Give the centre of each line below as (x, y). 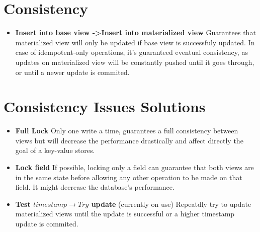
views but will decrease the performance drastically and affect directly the (129, 140)
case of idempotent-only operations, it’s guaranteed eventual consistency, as (132, 52)
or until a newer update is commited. (72, 72)
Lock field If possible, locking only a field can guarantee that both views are (135, 167)
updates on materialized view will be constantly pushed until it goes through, (135, 62)
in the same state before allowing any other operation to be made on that (129, 177)
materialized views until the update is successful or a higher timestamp (125, 214)
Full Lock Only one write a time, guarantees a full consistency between (127, 131)
